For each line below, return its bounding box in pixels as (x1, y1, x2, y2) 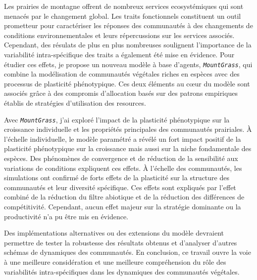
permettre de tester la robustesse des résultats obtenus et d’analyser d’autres (4, 237, 237, 247)
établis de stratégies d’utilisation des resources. (4, 98, 146, 108)
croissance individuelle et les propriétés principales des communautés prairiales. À (4, 124, 252, 134)
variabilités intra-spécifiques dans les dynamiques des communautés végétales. (4, 266, 240, 277)
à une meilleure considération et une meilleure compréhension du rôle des (4, 256, 226, 267)
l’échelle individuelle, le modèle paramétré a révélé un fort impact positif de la (4, 133, 241, 144)
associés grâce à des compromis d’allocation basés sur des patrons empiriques (4, 88, 238, 98)
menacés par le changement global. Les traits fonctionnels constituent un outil (4, 10, 241, 21)
